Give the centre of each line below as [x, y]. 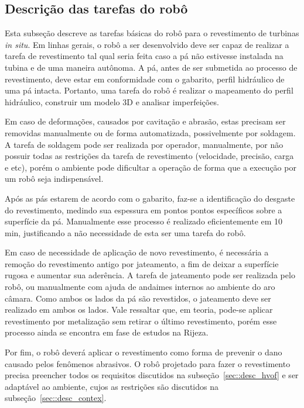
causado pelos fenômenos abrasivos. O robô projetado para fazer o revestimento [148, 363]
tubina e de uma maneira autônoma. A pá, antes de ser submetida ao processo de [151, 67]
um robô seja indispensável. [54, 179]
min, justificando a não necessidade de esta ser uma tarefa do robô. [125, 232]
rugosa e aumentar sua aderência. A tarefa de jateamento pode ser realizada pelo [150, 275]
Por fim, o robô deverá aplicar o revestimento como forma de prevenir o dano [144, 352]
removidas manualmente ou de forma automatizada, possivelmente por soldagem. [150, 132]
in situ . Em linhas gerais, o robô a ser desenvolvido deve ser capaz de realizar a [147, 44]
